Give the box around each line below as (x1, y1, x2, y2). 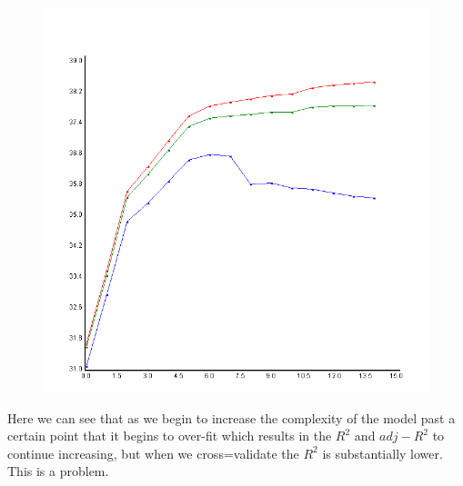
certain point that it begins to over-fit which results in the (7, 426, 332, 445)
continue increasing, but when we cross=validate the (7, 443, 299, 462)
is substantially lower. (322, 443, 443, 462)
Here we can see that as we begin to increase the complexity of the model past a (7, 408, 456, 427)
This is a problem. (7, 461, 109, 481)
